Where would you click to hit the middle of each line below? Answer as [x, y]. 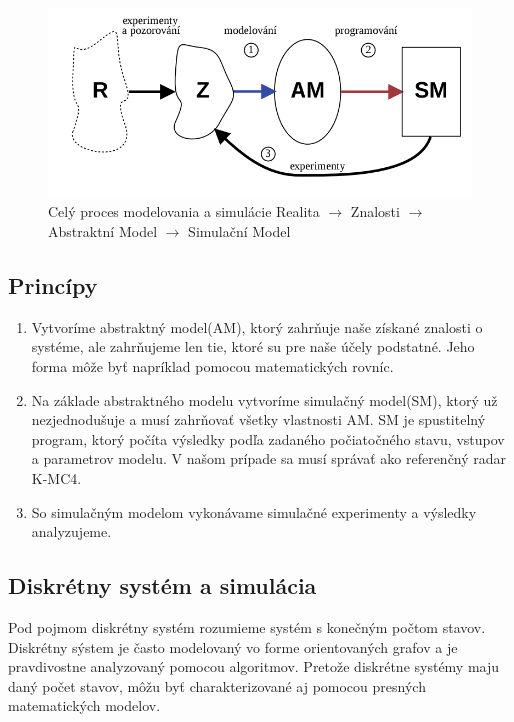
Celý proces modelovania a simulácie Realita [184, 211]
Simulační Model [239, 230]
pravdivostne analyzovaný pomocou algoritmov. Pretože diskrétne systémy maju [254, 666]
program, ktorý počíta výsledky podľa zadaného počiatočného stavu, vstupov [268, 438]
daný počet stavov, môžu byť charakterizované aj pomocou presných [217, 685]
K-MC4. [56, 477]
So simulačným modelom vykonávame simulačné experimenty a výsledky [254, 511]
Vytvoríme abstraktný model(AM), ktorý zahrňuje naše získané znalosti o [257, 326]
